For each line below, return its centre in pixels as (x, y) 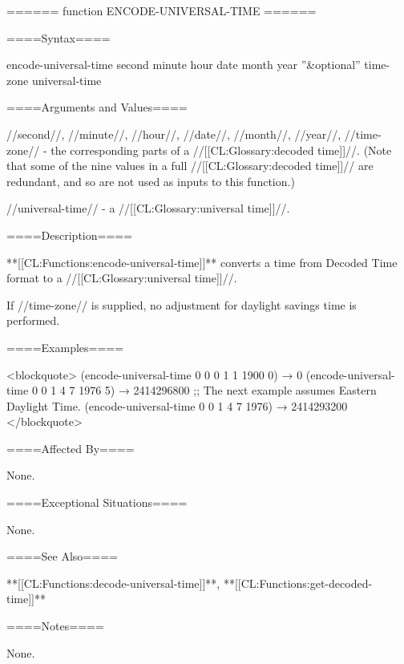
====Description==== (70, 235)
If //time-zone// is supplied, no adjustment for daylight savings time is (182, 304)
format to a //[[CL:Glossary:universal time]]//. (122, 278)
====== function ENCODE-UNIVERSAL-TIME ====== (162, 10)
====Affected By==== (71, 448)
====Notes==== (55, 626)
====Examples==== (65, 347)
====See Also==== (62, 556)
